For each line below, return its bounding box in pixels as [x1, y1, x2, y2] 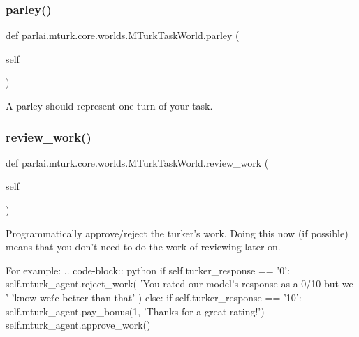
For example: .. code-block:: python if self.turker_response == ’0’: [6, 262, 291, 277]
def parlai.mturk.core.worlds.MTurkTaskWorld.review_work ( [6, 155, 269, 170]
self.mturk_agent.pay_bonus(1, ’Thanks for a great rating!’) [6, 304, 265, 318]
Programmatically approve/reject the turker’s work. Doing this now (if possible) [6, 225, 349, 240]
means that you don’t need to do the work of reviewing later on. [6, 239, 281, 254]
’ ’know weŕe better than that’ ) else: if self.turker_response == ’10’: [6, 290, 302, 304]
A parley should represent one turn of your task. [6, 98, 213, 112]
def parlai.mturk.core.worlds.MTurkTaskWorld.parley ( [6, 28, 240, 43]
